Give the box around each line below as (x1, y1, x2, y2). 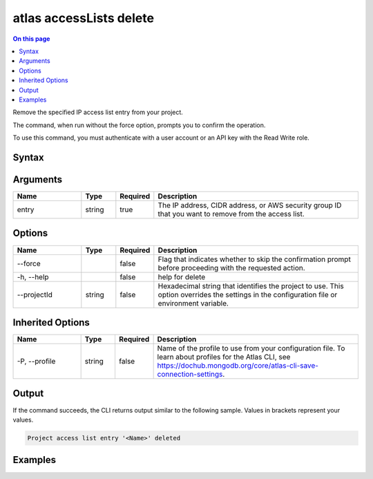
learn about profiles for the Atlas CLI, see (157, 353, 291, 362)
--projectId (17, 290, 53, 299)
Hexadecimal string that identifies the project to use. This (157, 281, 345, 290)
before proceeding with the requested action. (157, 263, 305, 272)
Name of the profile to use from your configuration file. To (157, 344, 345, 353)
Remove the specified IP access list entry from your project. (12, 108, 183, 117)
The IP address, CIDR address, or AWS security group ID (157, 200, 342, 210)
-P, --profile (17, 357, 56, 366)
